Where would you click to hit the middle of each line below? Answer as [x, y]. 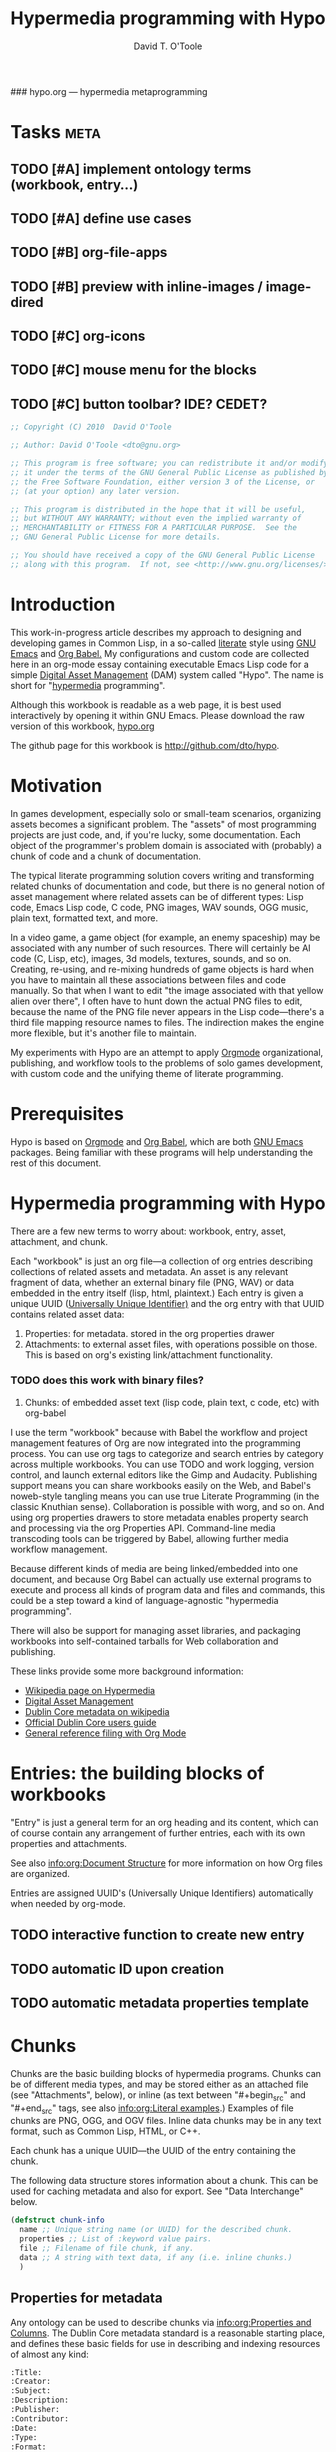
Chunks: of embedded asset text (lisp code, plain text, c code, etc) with [172, 1402]
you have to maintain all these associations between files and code [148, 979]
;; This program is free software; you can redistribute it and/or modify [169, 463]
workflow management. [59, 1549]
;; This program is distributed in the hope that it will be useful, [158, 509]
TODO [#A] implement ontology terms [131, 168]
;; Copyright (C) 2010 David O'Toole [91, 427]
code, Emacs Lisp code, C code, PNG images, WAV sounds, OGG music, [159, 907]
